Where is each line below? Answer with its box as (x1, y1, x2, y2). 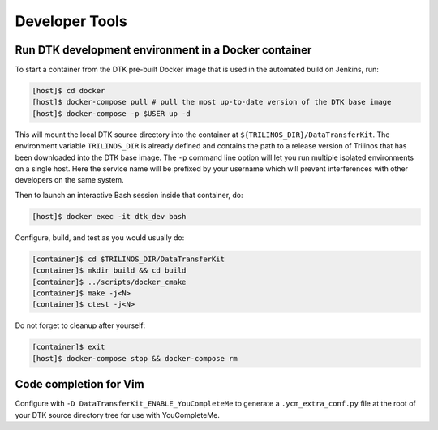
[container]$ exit (32, 342, 105, 352)
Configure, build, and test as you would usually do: (15, 232, 185, 243)
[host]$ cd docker (32, 86, 105, 96)
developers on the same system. (15, 175, 125, 185)
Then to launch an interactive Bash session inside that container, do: (15, 190, 243, 200)
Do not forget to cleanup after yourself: (15, 320, 146, 330)
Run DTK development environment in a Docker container (15, 43, 312, 57)
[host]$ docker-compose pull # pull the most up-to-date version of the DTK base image (32, 97, 392, 107)
